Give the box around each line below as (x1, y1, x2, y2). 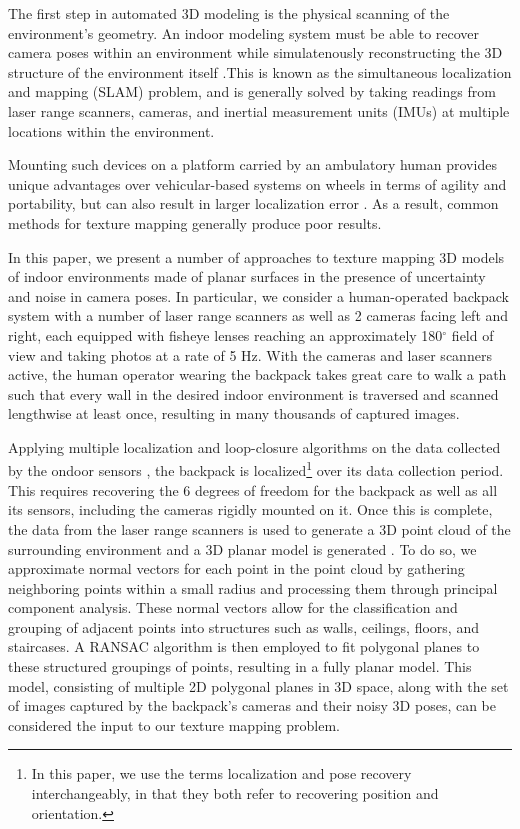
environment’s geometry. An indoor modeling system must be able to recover (8, 22, 480, 43)
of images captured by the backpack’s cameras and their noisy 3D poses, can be (8, 695, 497, 716)
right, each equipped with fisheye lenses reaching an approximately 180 (8, 324, 443, 345)
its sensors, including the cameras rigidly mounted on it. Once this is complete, (8, 499, 493, 520)
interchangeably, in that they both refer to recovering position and (31, 783, 439, 804)
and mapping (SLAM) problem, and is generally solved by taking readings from (8, 81, 496, 102)
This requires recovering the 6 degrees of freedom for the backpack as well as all (8, 479, 498, 500)
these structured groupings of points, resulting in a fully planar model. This (8, 656, 472, 677)
